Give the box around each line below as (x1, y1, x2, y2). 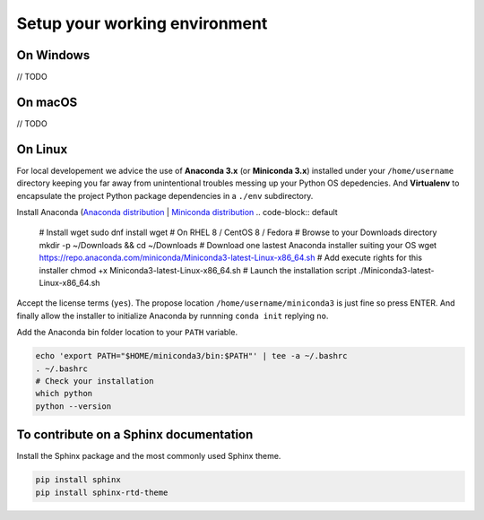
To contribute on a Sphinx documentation (16, 427, 254, 443)
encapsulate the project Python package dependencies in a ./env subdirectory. (16, 190, 314, 201)
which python (35, 388, 93, 399)
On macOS (16, 94, 78, 109)
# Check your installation (35, 376, 154, 386)
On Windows (16, 48, 91, 63)
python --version (35, 401, 112, 412)
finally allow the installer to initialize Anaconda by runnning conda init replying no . (16, 310, 329, 321)
